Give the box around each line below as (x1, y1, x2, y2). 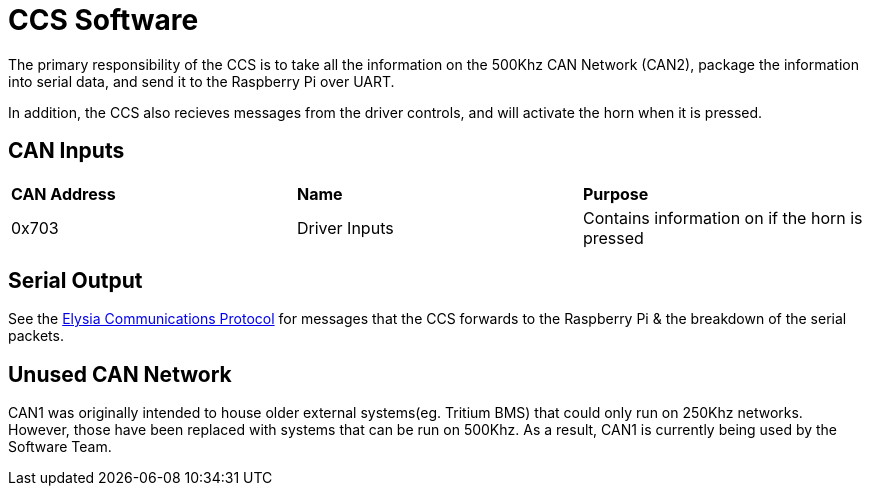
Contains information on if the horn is (582, 207, 863, 228)
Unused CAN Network (8, 361, 232, 387)
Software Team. (8, 438, 112, 456)
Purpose (582, 183, 649, 204)
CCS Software (8, 3, 199, 37)
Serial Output (8, 268, 143, 294)
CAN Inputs (8, 138, 125, 164)
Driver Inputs (296, 217, 394, 238)
